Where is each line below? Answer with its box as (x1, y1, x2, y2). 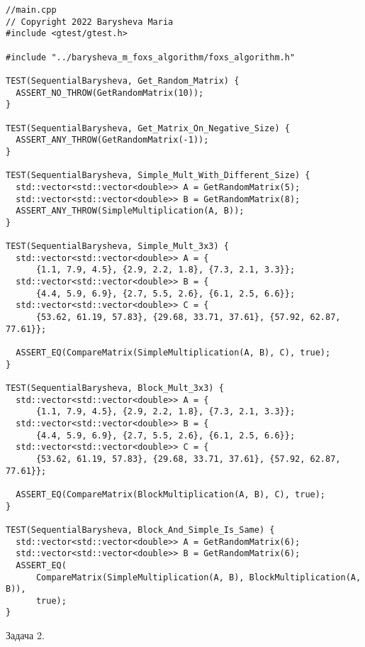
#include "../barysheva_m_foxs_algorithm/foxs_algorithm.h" (6, 52, 296, 62)
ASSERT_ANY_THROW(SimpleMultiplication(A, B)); (16, 206, 245, 216)
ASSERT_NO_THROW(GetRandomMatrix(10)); (16, 87, 204, 98)
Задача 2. (6, 628, 45, 643)
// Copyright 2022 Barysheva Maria (6, 16, 174, 27)
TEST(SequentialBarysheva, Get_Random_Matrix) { (6, 75, 240, 86)
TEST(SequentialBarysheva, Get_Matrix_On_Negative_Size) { (6, 123, 290, 133)
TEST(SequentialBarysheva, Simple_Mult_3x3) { (6, 241, 229, 252)
